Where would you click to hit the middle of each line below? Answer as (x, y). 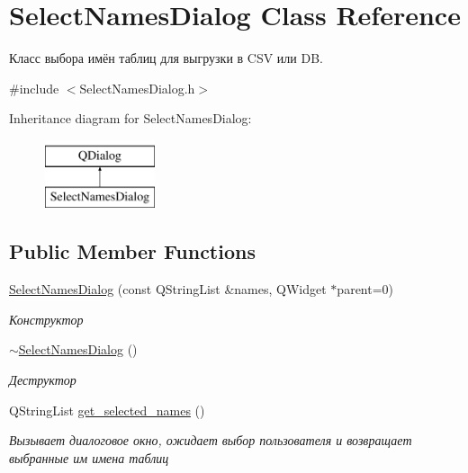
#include (34, 88)
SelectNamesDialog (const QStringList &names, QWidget (168, 289)
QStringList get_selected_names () (107, 410)
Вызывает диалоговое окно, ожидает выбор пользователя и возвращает (211, 440)
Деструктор (43, 380)
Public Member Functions (132, 251)
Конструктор (46, 319)
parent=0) (365, 289)
